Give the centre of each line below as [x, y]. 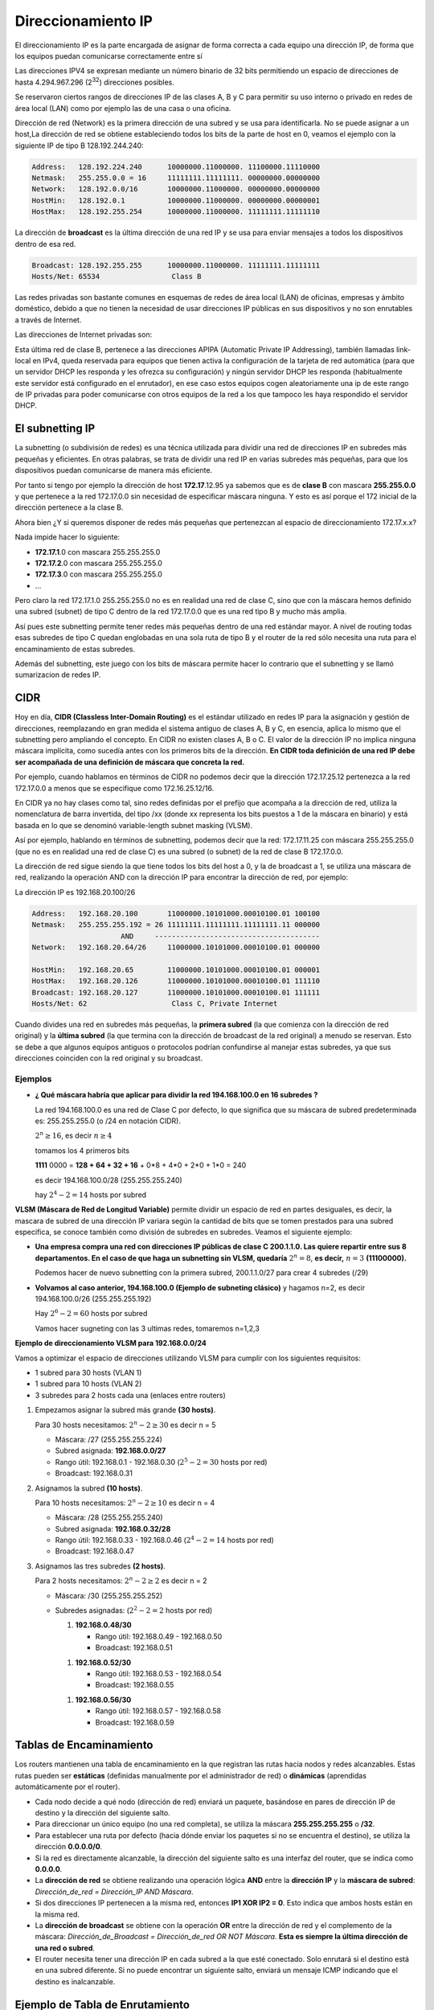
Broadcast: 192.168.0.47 [94, 1551]
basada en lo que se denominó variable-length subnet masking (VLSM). [134, 825]
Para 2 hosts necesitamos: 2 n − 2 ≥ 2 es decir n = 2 [121, 1580]
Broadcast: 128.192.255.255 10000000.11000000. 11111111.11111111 [176, 265]
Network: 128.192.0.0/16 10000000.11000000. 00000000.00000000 [176, 189]
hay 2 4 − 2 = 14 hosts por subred [91, 1194]
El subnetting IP [55, 429]
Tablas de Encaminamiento [84, 1745]
